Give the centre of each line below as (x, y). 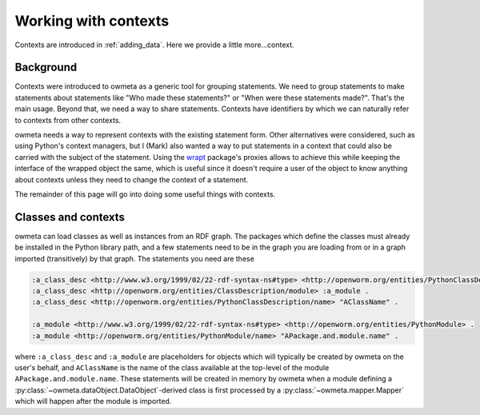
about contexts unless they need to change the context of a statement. (132, 179)
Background (46, 68)
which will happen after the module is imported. (93, 401)
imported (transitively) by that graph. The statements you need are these (135, 258)
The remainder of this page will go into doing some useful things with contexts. (145, 194)
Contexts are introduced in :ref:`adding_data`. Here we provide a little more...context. (155, 45)
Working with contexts (92, 21)
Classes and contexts (70, 217)
